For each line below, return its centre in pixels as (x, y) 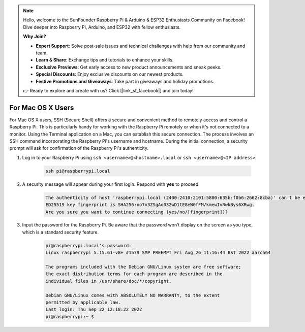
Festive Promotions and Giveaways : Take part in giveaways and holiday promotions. (125, 81)
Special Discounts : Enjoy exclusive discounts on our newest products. (110, 74)
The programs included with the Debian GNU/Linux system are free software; (143, 267)
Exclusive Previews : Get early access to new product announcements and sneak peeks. (129, 67)
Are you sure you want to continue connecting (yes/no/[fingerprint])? (137, 212)
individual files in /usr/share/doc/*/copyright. (109, 281)
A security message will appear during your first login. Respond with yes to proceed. (111, 184)
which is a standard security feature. (60, 232)
